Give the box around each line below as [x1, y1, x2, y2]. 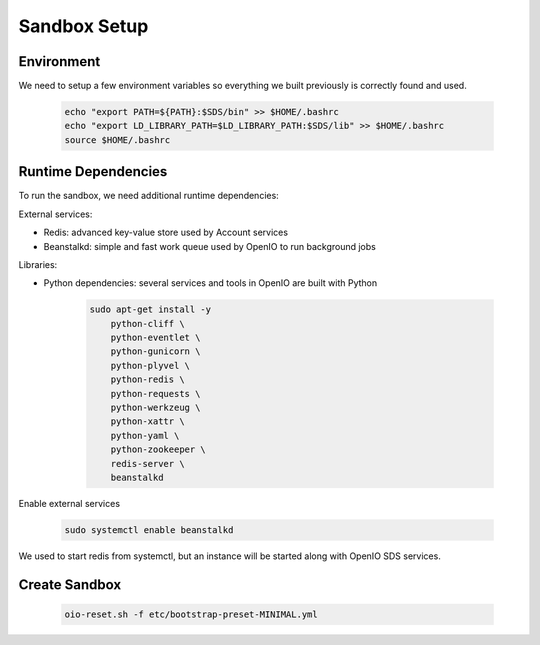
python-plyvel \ [110, 360, 190, 371]
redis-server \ [110, 458, 185, 469]
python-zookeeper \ [110, 444, 207, 455]
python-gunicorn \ [110, 346, 201, 357]
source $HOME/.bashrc [64, 134, 171, 145]
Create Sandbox [18, 576, 122, 593]
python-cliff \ [110, 318, 185, 329]
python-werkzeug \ [110, 402, 201, 413]
